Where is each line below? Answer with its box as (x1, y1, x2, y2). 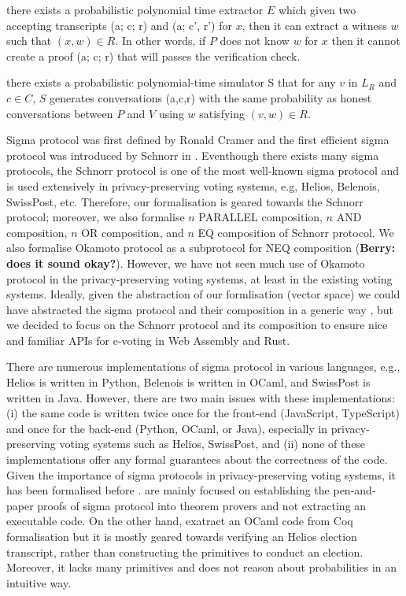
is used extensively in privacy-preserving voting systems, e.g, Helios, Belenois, (6, 177, 380, 194)
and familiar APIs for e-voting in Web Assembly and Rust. (6, 331, 290, 348)
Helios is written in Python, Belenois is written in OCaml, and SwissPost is (6, 374, 371, 391)
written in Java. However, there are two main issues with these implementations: (6, 389, 395, 405)
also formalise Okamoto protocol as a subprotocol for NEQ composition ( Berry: (6, 239, 396, 256)
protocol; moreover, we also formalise (6, 209, 185, 225)
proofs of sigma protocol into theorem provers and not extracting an (37, 497, 367, 513)
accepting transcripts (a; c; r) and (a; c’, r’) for (6, 17, 232, 33)
